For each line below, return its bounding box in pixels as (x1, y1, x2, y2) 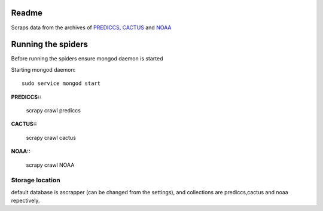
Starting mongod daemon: (11, 66, 76, 73)
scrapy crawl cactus (26, 134, 76, 141)
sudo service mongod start (22, 80, 101, 87)
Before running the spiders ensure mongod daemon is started (11, 55, 163, 62)
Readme (11, 8, 43, 18)
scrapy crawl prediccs (26, 106, 81, 114)
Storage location (11, 176, 60, 185)
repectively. (11, 197, 40, 204)
